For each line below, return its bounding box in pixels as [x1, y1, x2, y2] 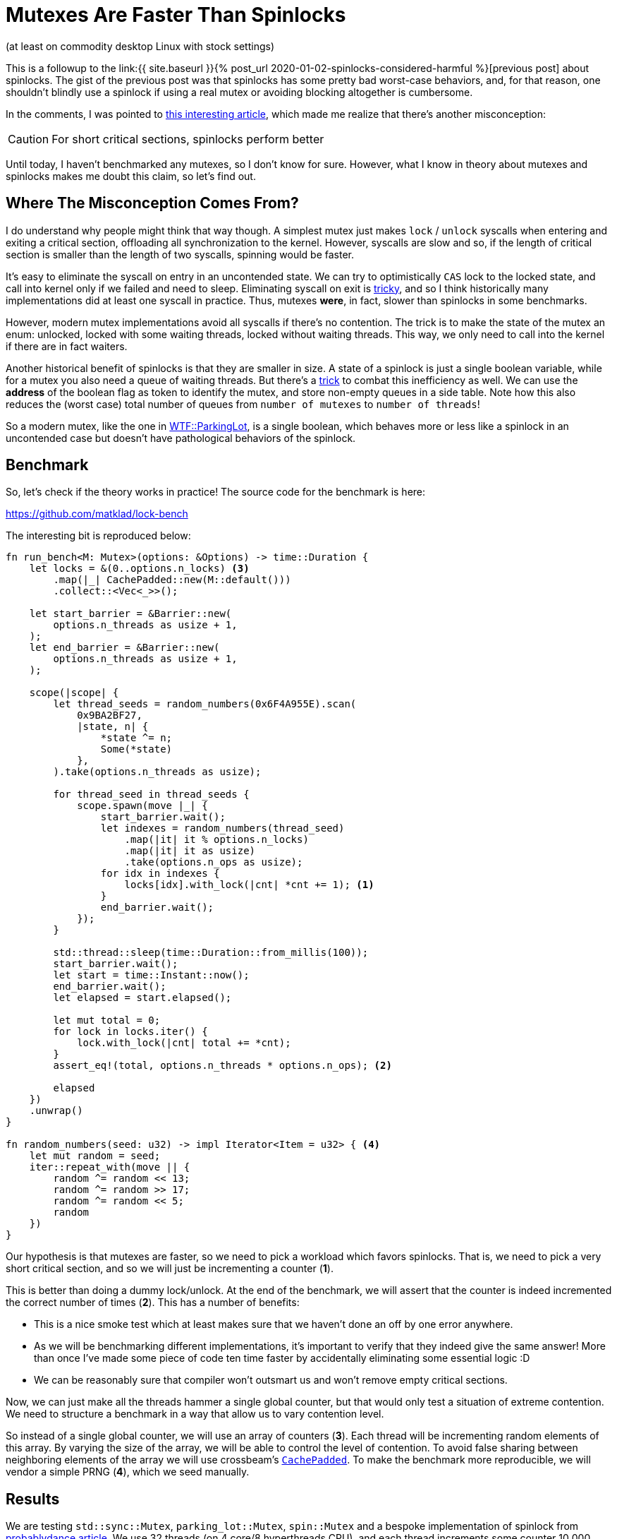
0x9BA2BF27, [77, 709, 142, 721]
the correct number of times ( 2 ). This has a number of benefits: [6, 1296, 300, 1309]
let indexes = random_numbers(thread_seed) [100, 822, 345, 834]
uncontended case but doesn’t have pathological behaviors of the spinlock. [6, 431, 356, 444]
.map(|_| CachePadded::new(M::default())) [53, 574, 291, 586]
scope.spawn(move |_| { [77, 800, 208, 812]
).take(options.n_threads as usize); [53, 766, 262, 778]
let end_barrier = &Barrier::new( [29, 642, 220, 654]
